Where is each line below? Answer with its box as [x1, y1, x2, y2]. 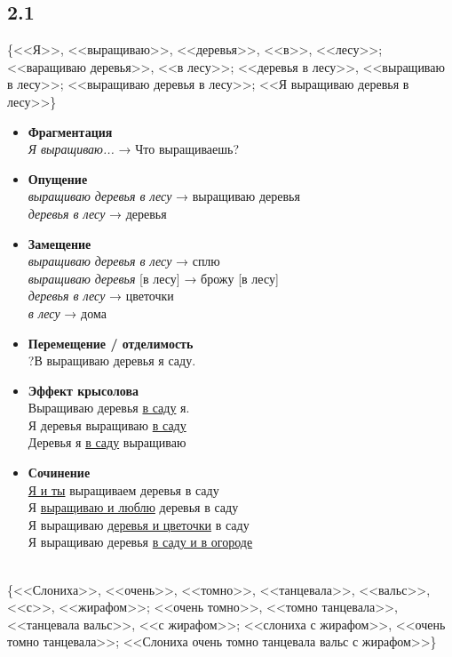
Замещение [28, 234, 91, 252]
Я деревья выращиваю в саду [28, 415, 186, 434]
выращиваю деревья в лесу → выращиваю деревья [28, 187, 300, 205]
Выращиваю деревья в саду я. [28, 398, 190, 417]
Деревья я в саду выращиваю [28, 433, 186, 452]
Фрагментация [28, 122, 113, 140]
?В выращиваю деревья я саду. [28, 351, 196, 370]
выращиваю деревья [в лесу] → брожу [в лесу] [28, 268, 279, 287]
